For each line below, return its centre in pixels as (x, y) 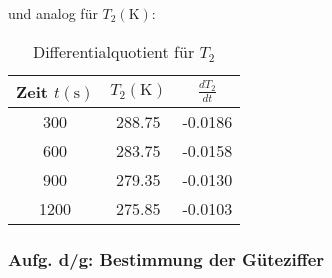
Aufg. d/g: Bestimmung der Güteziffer (166, 258)
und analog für (53, 13)
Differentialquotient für (113, 51)
